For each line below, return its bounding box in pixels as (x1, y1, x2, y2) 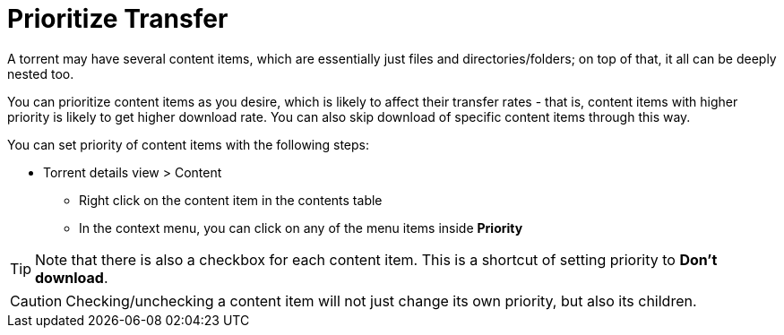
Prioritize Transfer (7, 4, 228, 34)
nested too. (7, 65, 74, 82)
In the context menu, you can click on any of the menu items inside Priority (79, 219, 523, 236)
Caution (10, 291, 63, 310)
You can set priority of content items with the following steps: (7, 136, 370, 152)
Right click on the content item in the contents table (79, 192, 383, 208)
